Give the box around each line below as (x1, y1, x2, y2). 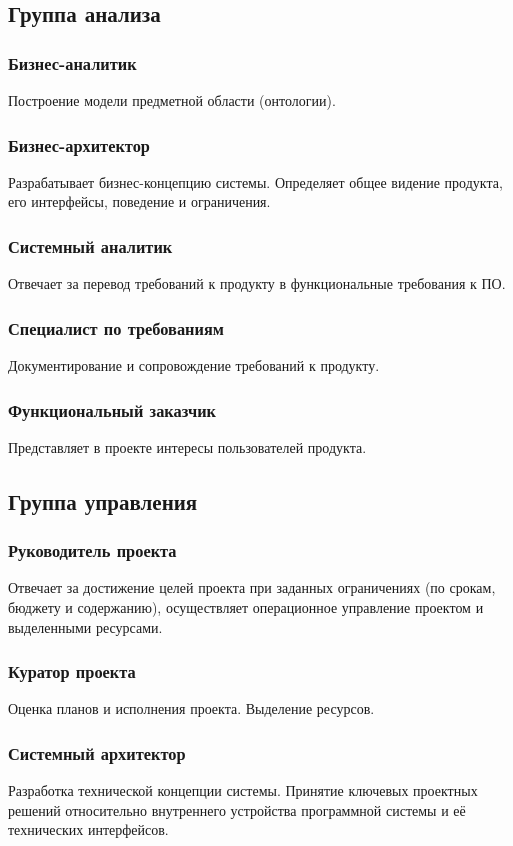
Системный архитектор (8, 740, 186, 765)
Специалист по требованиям (8, 315, 224, 340)
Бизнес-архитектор (8, 132, 150, 157)
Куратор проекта (8, 659, 136, 684)
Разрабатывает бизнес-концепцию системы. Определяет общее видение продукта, (8, 171, 503, 192)
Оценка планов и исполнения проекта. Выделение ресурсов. (8, 698, 375, 719)
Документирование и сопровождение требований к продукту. (8, 355, 380, 376)
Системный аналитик (8, 233, 173, 258)
